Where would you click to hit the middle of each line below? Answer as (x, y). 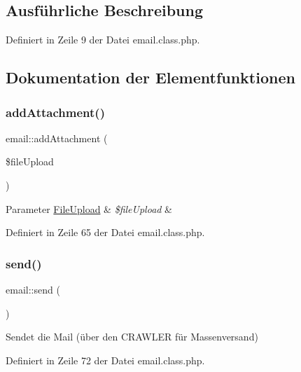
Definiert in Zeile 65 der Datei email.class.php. (105, 232)
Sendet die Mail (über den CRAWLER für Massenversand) (132, 337)
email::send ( (33, 289)
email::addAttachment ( (57, 138)
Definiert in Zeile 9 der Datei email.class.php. (103, 40)
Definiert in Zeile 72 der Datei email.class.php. (105, 360)
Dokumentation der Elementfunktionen (150, 77)
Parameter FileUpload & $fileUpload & (89, 208)
